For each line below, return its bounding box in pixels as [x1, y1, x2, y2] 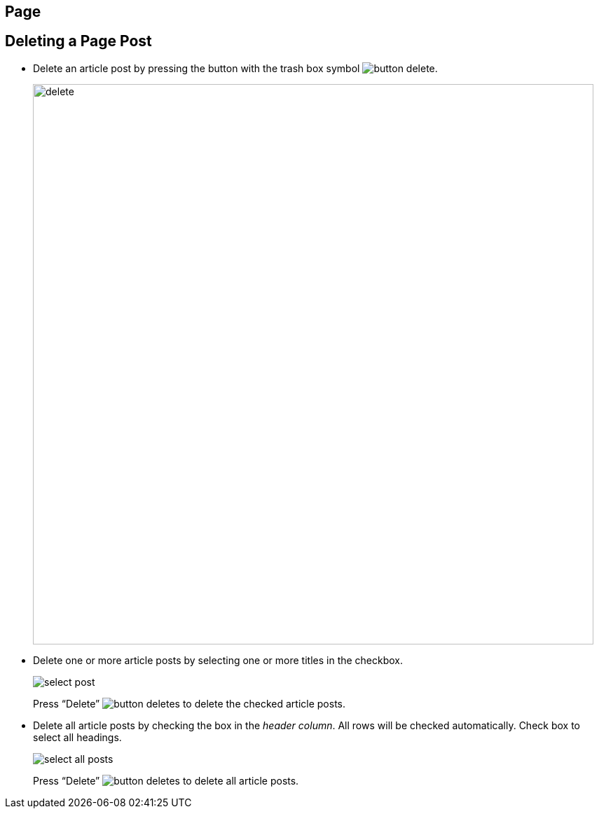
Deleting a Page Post [5, 32, 152, 50]
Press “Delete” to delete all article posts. [33, 774, 299, 787]
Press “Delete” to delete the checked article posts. [33, 697, 345, 710]
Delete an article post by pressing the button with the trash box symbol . [33, 62, 438, 74]
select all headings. [33, 731, 122, 743]
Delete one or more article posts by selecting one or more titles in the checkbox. [33, 654, 404, 666]
